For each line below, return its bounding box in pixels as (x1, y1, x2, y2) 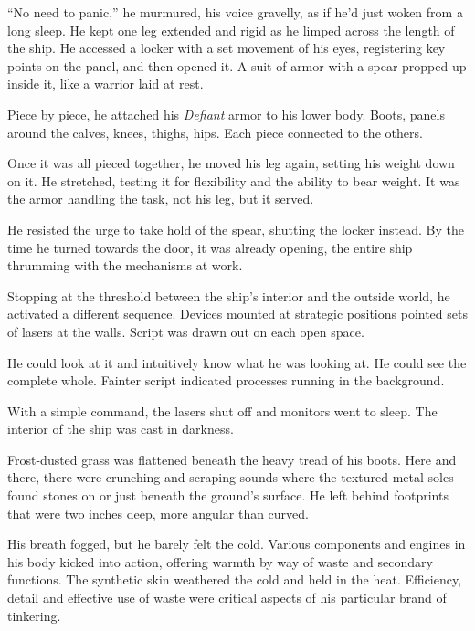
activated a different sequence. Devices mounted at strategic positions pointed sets (7, 304, 468, 323)
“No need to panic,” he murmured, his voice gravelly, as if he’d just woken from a (7, 3, 463, 21)
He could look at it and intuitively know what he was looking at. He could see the (7, 352, 467, 372)
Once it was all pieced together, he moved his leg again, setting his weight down (7, 153, 455, 173)
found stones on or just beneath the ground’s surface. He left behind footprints (7, 486, 449, 505)
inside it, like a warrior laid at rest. (7, 74, 204, 93)
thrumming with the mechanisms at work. (7, 256, 243, 275)
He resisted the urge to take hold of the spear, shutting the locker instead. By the (7, 219, 465, 238)
